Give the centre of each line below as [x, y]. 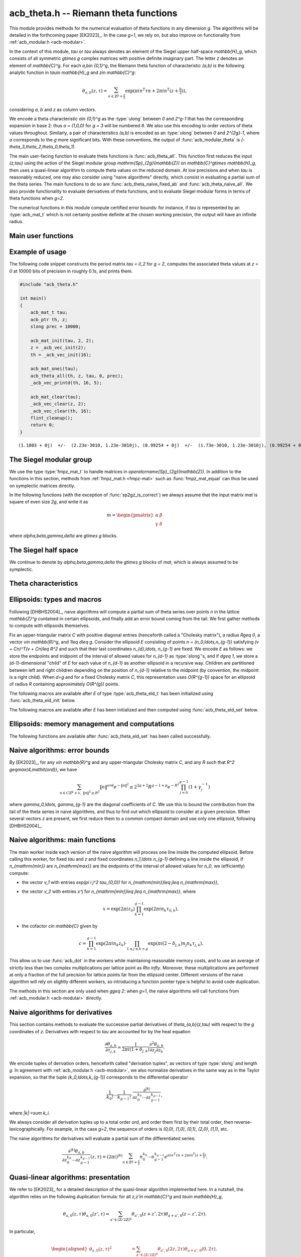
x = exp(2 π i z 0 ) [119, 909]
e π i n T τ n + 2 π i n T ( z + [183, 1156]
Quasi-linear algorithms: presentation [70, 1177]
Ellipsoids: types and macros [55, 600]
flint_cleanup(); [52, 418]
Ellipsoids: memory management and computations [92, 724]
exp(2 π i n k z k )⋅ [112, 944]
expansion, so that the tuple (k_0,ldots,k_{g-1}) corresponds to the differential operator [99, 1077]
